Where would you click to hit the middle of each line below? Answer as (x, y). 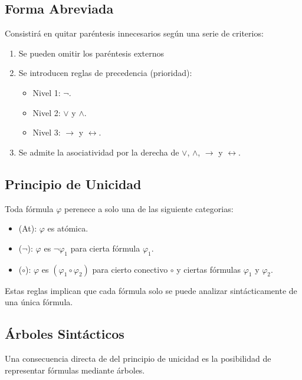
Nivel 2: (47, 112)
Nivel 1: (47, 92)
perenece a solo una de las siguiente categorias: (149, 208)
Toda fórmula (29, 208)
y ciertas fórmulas (209, 269)
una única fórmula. (39, 302)
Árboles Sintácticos (65, 334)
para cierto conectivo (130, 269)
